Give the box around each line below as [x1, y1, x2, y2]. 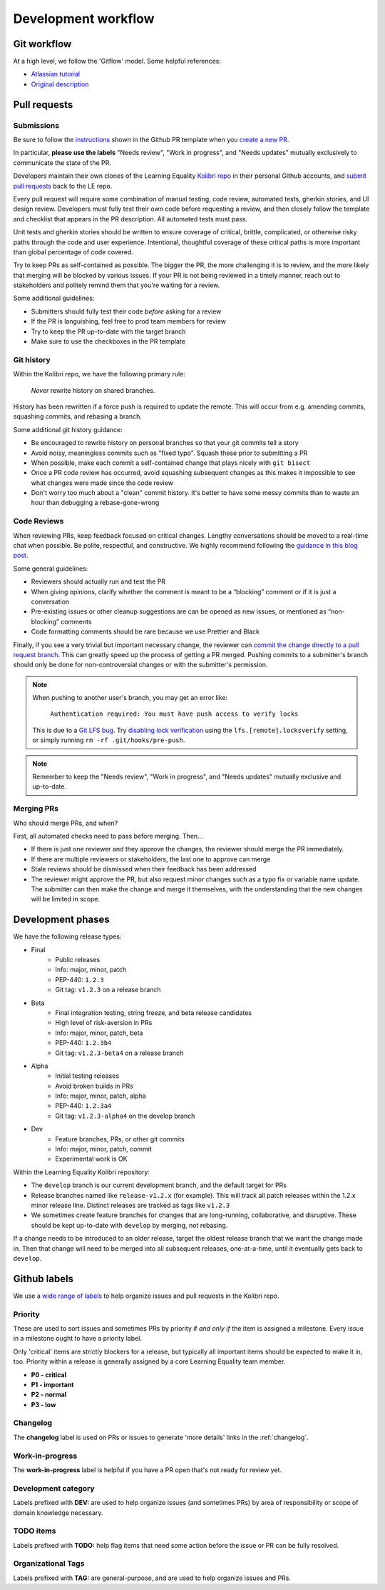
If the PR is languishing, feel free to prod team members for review [31, 317, 227, 326]
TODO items [13, 1526, 56, 1536]
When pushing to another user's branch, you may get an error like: [32, 694, 228, 702]
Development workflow [13, 11, 155, 26]
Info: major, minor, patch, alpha [55, 1091, 146, 1100]
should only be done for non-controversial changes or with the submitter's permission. [13, 661, 268, 669]
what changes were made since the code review [31, 479, 174, 487]
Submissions [13, 120, 60, 130]
